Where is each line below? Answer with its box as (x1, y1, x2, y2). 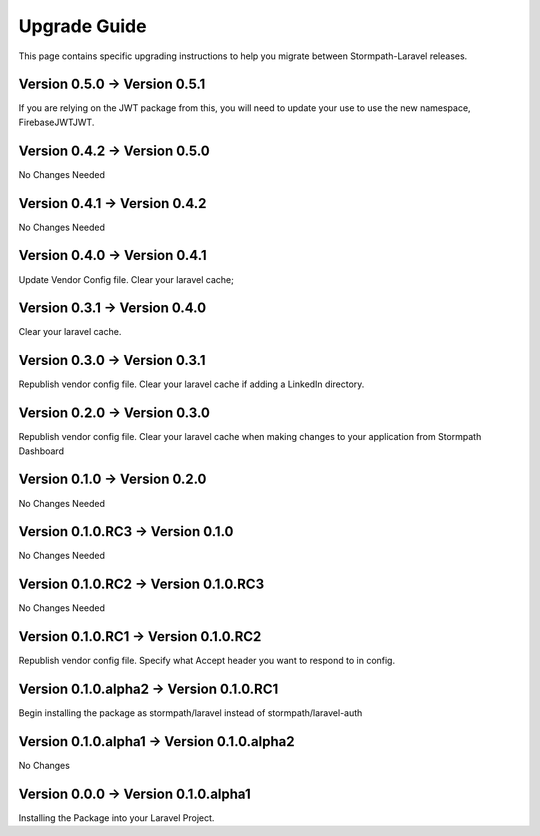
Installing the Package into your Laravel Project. (18, 812, 215, 824)
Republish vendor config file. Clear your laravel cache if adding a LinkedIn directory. (18, 378, 365, 390)
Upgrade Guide (18, 15, 147, 37)
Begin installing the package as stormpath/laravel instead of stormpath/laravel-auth (18, 707, 363, 719)
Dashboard (18, 445, 65, 457)
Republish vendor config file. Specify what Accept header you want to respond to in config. (18, 655, 395, 667)
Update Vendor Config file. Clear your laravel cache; (18, 273, 234, 285)
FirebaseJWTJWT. (18, 116, 95, 128)
